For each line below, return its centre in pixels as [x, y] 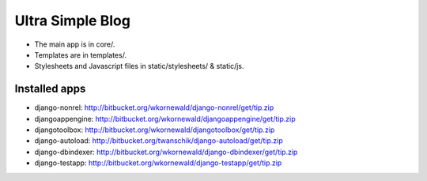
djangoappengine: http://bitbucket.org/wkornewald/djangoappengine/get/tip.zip [165, 119]
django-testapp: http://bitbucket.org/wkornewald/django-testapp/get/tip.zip [158, 163]
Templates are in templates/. [80, 55]
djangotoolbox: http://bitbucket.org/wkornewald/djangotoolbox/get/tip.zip [155, 130]
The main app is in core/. [75, 44]
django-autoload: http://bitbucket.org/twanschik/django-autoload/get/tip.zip [159, 141]
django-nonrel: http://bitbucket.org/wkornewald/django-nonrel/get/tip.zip [154, 107]
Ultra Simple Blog [72, 21]
